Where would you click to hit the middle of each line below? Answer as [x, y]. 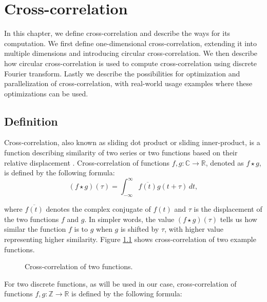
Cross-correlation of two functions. [79, 266]
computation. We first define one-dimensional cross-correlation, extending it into [131, 43]
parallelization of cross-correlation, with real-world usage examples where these [128, 83]
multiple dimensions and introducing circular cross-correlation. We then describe [131, 53]
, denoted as [225, 162]
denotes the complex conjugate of [98, 209]
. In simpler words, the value [129, 219]
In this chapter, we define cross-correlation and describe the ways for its [117, 33]
